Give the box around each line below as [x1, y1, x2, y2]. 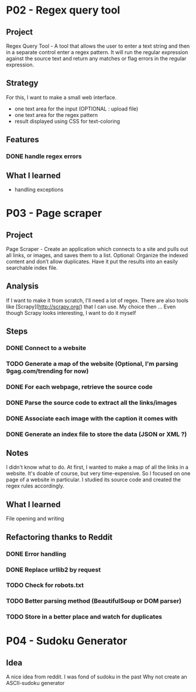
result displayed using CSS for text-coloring [14, 117, 121, 125]
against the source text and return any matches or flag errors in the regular [6, 55, 187, 62]
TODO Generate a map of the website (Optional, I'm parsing [6, 360, 178, 368]
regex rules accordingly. [6, 482, 64, 489]
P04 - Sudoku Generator [6, 634, 128, 648]
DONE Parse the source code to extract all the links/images [6, 398, 177, 407]
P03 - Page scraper [6, 207, 102, 220]
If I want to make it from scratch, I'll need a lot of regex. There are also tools [6, 297, 189, 304]
